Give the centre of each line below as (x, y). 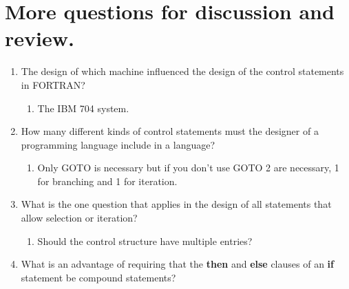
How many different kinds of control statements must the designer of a (170, 131)
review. (40, 38)
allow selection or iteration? (79, 218)
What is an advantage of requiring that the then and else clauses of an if (177, 264)
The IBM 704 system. (83, 108)
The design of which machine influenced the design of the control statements (182, 71)
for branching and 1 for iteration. (107, 181)
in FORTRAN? (53, 84)
